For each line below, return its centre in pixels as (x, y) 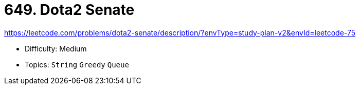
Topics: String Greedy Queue (77, 64)
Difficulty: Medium (56, 48)
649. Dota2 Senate (69, 10)
